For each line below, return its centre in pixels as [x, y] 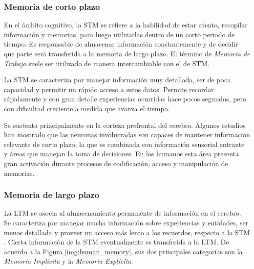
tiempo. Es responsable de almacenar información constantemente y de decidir [121, 44]
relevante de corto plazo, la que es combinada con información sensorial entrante [124, 144]
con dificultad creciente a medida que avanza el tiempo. [87, 108]
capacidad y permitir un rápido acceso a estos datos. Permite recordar [109, 89]
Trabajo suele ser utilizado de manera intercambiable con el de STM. [107, 63]
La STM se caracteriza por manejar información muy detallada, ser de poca [117, 80]
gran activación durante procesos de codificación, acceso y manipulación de [116, 163]
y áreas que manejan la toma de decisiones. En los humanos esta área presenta [122, 154]
